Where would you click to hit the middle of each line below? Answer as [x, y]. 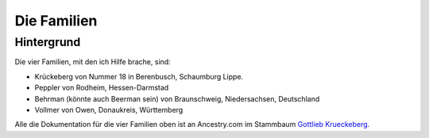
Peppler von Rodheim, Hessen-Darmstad [102, 88]
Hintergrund [48, 42]
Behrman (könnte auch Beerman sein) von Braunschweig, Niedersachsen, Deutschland [177, 98]
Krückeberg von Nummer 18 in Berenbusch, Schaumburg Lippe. [139, 76]
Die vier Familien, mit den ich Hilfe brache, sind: [93, 62]
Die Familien [56, 21]
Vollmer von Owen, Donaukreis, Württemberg [109, 109]
